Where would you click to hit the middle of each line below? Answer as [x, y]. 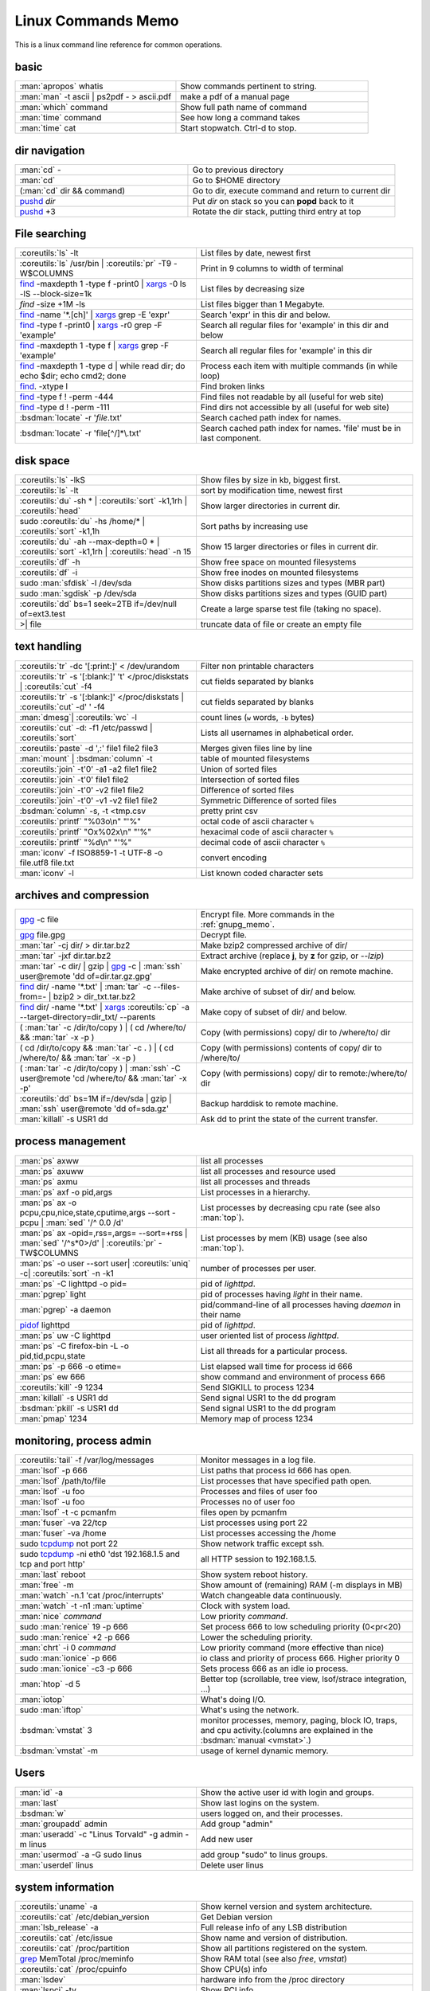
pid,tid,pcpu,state [53, 1355]
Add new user [227, 1839]
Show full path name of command [243, 108]
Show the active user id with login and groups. [287, 1792]
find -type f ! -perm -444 [66, 397]
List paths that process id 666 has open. [276, 1471]
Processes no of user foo [248, 1502]
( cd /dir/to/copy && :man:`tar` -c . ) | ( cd [97, 1048]
